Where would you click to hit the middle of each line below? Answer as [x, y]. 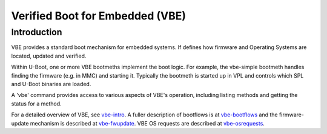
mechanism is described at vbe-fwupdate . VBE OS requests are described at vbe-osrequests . [147, 123]
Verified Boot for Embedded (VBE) [99, 16]
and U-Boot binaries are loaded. [51, 84]
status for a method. [36, 104]
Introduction [37, 32]
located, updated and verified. [49, 56]
